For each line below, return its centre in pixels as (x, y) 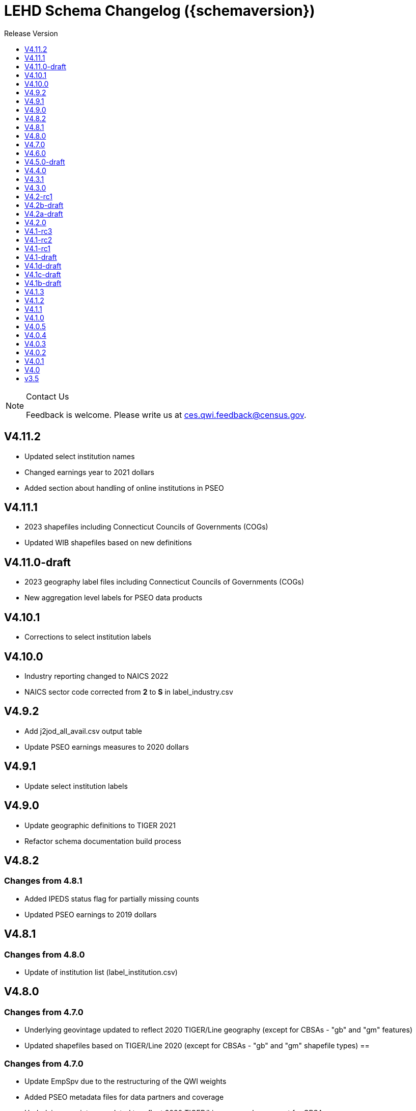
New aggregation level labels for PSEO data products (114, 598)
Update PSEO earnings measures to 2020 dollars (107, 747)
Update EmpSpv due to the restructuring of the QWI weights (126, 1081)
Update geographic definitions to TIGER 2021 (100, 825)
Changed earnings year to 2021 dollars (89, 472)
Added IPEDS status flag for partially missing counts (112, 898)
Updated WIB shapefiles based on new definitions (108, 543)
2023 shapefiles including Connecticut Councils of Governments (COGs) (146, 527)
